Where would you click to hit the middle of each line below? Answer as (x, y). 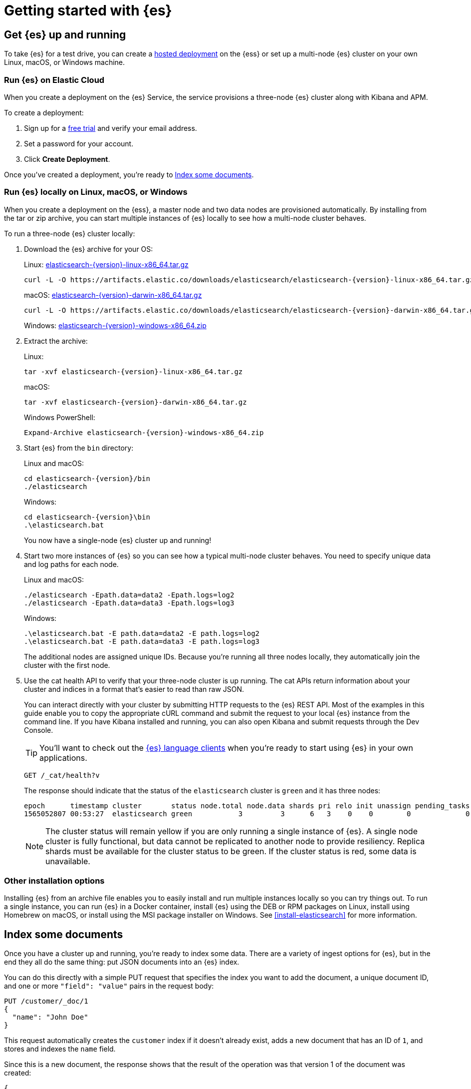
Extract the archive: (56, 341)
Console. (39, 730)
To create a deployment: (44, 112)
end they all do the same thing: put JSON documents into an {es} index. (122, 962)
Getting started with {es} (88, 10)
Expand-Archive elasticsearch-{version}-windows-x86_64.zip (144, 432)
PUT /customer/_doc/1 (46, 1001)
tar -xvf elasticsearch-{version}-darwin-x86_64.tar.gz (135, 402)
